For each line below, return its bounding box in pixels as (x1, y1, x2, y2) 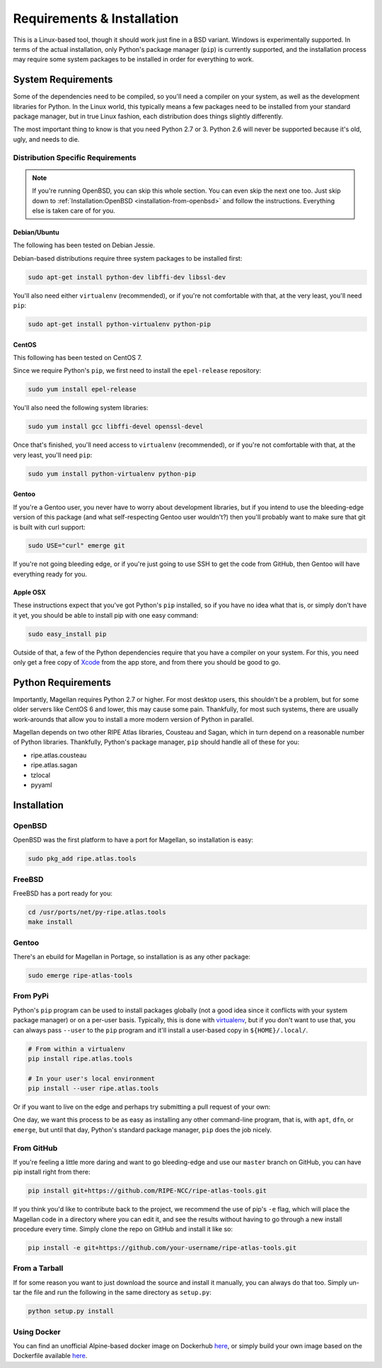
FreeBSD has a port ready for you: (13, 889, 112, 898)
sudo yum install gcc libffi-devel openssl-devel (28, 422, 204, 431)
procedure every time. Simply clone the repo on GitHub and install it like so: (13, 1225, 233, 1233)
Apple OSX (13, 588, 46, 597)
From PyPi (13, 991, 49, 1001)
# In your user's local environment (28, 1074, 156, 1082)
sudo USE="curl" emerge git (28, 542, 125, 550)
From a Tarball (13, 1263, 64, 1273)
